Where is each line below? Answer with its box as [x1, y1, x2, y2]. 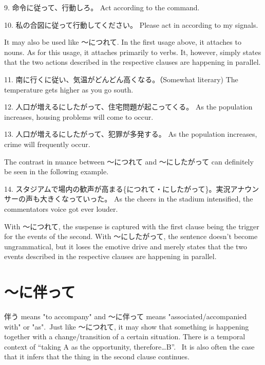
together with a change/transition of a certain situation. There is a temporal [4, 331, 245, 342]
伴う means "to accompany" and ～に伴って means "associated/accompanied [4, 311, 247, 321]
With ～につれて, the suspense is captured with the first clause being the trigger [4, 221, 259, 231]
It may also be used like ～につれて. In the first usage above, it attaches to [4, 36, 241, 47]
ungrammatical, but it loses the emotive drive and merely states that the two [4, 241, 247, 251]
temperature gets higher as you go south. [4, 84, 134, 95]
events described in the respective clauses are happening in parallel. [4, 251, 217, 262]
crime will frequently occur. [4, 138, 90, 149]
